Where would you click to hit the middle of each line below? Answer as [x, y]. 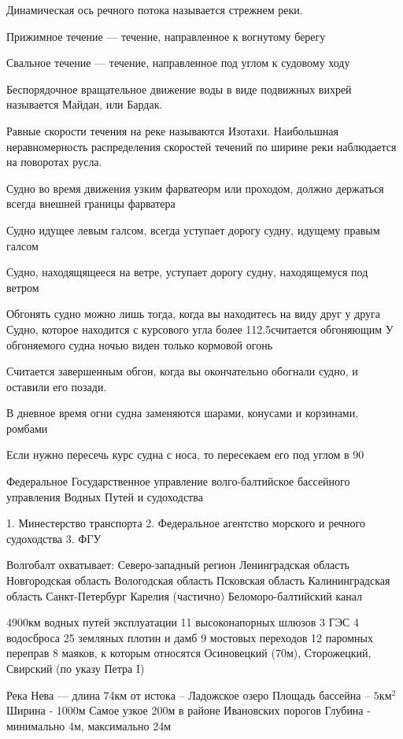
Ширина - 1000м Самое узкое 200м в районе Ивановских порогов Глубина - [189, 710]
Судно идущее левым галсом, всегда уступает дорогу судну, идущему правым [193, 229]
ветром [23, 287]
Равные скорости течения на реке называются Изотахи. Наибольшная [172, 130]
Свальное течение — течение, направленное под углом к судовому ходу [178, 63]
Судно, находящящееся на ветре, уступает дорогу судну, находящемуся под [187, 272]
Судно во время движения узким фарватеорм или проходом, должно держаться [195, 188]
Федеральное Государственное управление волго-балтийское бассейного [178, 481]
